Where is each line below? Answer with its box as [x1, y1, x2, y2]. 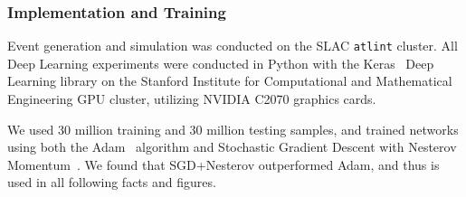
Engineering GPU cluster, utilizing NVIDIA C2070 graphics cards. [7, 89, 376, 108]
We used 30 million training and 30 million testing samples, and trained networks [7, 119, 459, 138]
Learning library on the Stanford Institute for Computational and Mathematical [7, 71, 452, 90]
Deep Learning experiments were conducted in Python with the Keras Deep [7, 53, 434, 72]
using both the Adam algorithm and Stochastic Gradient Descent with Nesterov [7, 137, 457, 156]
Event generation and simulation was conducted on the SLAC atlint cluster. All [7, 36, 458, 55]
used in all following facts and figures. [7, 173, 216, 192]
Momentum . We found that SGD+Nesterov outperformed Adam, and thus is [7, 155, 440, 174]
